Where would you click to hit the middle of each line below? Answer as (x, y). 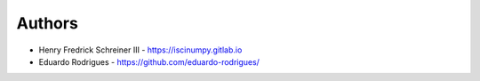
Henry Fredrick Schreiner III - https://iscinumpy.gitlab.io (140, 50)
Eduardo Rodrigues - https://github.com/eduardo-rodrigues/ (149, 61)
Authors (48, 23)
